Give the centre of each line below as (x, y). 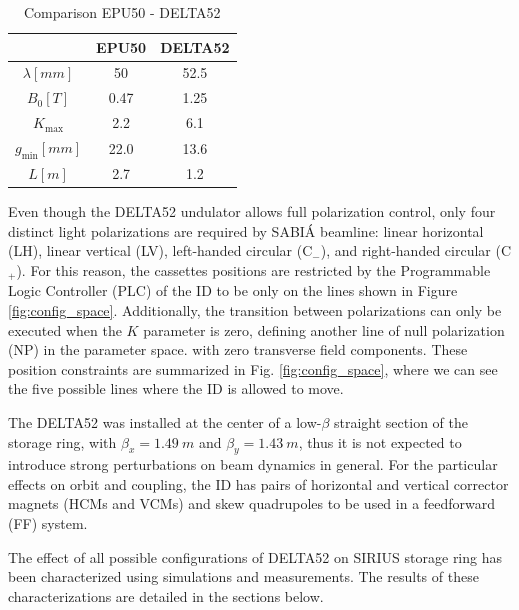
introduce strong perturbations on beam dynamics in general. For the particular (253, 464)
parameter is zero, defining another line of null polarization (324, 329)
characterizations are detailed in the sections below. (166, 595)
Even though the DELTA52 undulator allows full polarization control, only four (252, 211)
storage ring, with (62, 441)
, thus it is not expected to (380, 441)
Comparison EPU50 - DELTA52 (122, 12)
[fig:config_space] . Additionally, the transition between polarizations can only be (255, 309)
